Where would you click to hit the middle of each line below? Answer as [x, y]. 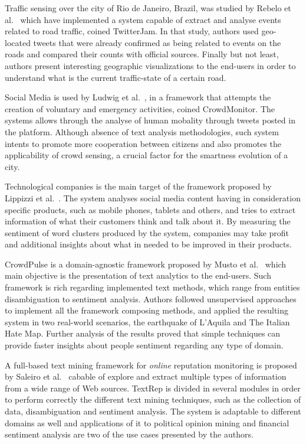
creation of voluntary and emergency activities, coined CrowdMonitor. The [140, 108]
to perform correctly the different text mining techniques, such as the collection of [153, 399]
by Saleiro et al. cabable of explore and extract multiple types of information [146, 376]
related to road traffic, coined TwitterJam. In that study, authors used [132, 31]
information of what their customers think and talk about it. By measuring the [148, 221]
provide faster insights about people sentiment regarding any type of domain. [144, 345]
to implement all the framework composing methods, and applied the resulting [147, 310]
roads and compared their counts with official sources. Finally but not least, [142, 54]
